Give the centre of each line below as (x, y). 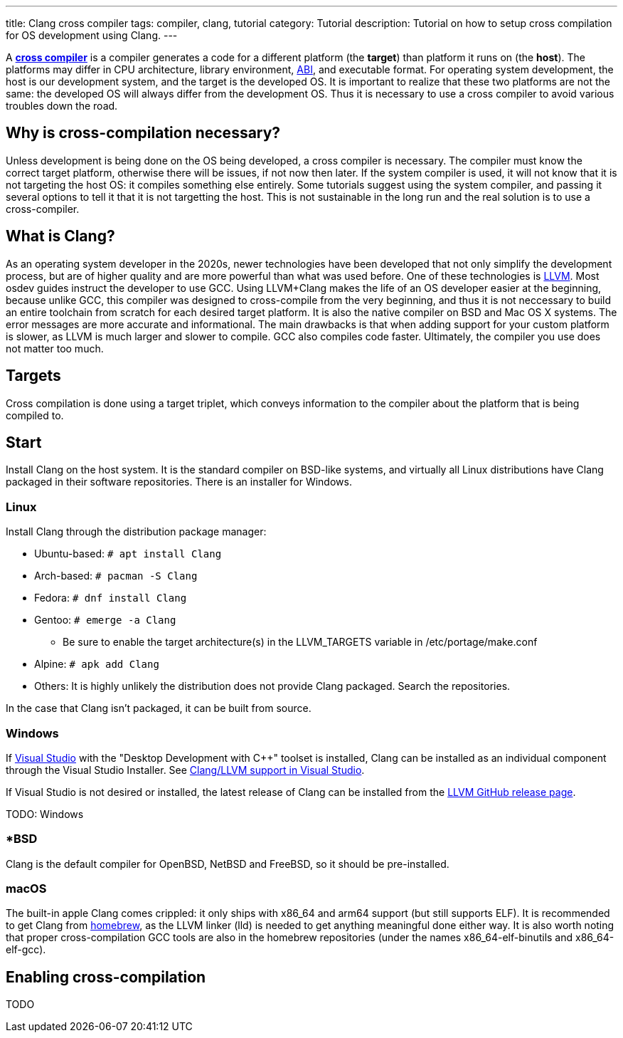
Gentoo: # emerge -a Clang (105, 620)
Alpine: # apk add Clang (97, 664)
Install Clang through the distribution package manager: (136, 532)
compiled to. (35, 415)
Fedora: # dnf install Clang (111, 598)
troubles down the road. (62, 106)
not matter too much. (55, 348)
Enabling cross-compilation (106, 977)
